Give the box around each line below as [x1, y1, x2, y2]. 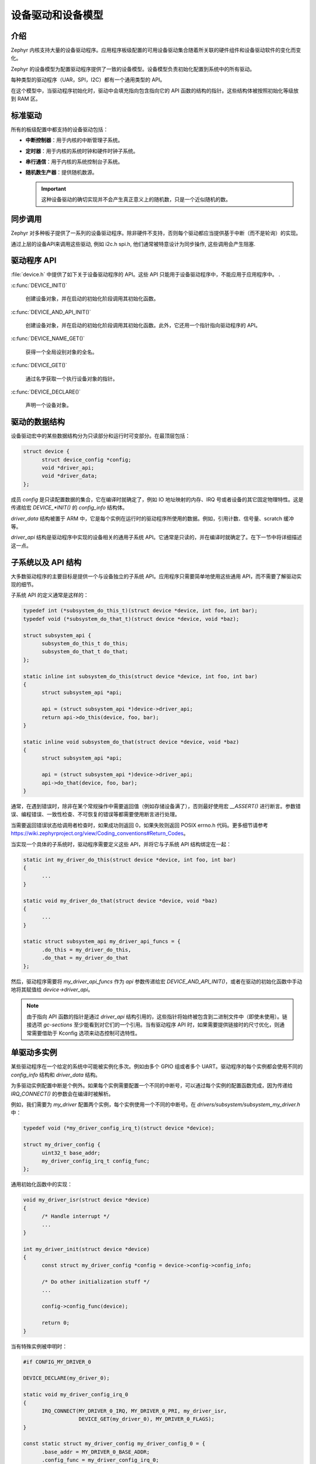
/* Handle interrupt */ [42, 1213, 110, 1220]
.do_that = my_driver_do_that [42, 955, 129, 962]
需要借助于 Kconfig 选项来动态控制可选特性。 [31, 1029, 140, 1037]
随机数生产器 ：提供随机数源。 [25, 169, 98, 176]
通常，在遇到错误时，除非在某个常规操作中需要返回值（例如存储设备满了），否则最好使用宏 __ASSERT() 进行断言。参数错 [11, 803, 301, 810]
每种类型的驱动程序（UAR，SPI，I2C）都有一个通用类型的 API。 [11, 76, 166, 83]
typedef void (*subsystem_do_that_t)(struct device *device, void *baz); [23, 615, 239, 622]
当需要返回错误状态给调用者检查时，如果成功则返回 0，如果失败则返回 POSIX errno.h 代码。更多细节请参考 [11, 822, 269, 829]
